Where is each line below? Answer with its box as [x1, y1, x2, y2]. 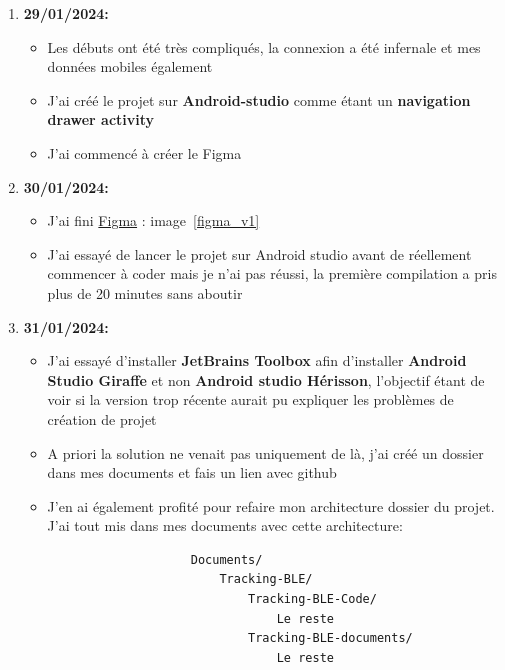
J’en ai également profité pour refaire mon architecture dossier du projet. [47, 495, 495, 516]
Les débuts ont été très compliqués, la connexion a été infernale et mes [47, 36, 481, 57]
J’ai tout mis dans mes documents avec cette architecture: [47, 515, 403, 536]
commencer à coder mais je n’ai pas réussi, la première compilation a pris [47, 263, 497, 284]
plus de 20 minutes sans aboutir [47, 282, 243, 303]
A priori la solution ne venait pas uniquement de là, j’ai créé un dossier [47, 442, 484, 463]
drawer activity [47, 109, 155, 130]
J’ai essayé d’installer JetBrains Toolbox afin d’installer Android [47, 350, 467, 371]
